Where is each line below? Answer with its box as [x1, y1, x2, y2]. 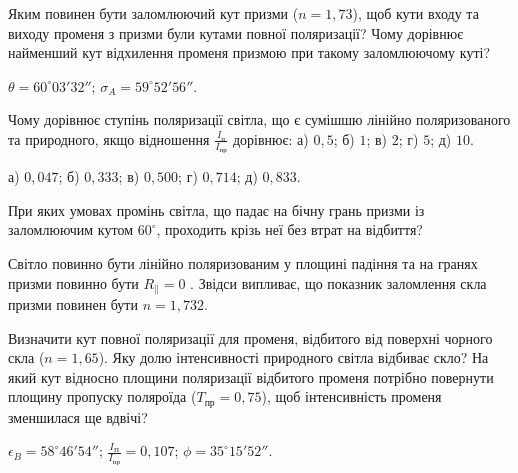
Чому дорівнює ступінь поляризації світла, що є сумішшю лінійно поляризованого [8, 109, 511, 130]
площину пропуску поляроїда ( [8, 386, 197, 407]
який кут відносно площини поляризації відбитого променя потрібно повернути [8, 366, 494, 387]
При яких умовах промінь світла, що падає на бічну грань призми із [8, 199, 425, 220]
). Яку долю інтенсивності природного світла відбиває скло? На [98, 347, 489, 368]
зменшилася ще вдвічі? [8, 406, 148, 427]
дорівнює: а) [232, 128, 309, 149]
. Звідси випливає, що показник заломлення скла [190, 272, 487, 293]
